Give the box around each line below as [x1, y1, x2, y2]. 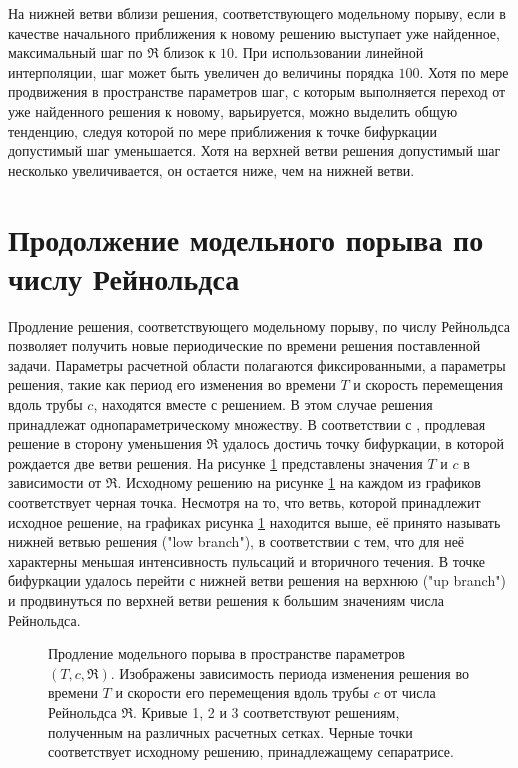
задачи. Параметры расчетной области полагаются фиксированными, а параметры [8, 354, 506, 375]
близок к [163, 42, 216, 63]
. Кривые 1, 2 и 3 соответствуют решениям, [132, 701, 400, 722]
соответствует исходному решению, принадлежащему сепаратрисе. [48, 741, 454, 762]
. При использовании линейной [234, 42, 424, 63]
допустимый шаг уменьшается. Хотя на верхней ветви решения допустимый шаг [8, 140, 501, 161]
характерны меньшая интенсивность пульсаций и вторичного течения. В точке [8, 550, 486, 571]
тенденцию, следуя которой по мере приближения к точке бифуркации [8, 120, 437, 141]
